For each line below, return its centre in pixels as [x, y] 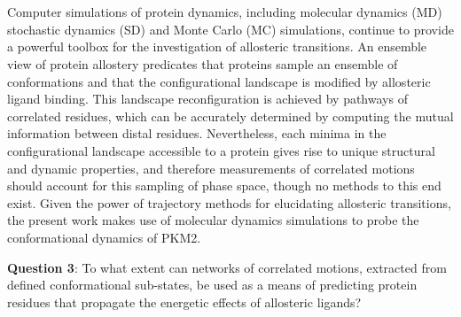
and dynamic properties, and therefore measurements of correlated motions [211, 168]
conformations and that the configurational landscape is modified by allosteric [219, 81]
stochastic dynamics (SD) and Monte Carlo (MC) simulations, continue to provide [230, 29]
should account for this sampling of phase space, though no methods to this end [224, 186]
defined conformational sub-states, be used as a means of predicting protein [212, 285]
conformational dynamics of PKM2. [104, 237]
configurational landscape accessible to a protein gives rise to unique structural [221, 150]
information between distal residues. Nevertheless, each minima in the [197, 133]
